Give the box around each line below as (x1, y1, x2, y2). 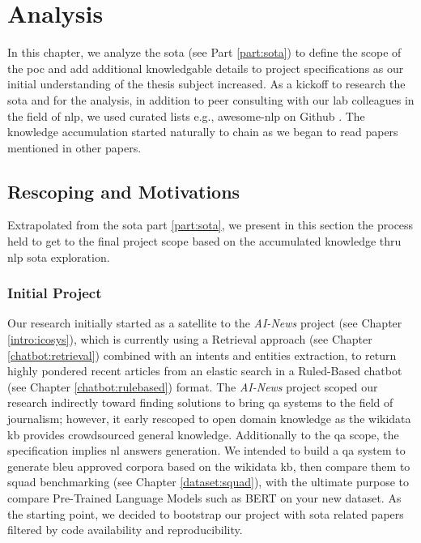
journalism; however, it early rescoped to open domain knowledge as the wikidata (7, 410, 411, 427)
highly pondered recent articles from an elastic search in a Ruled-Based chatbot (7, 362, 402, 379)
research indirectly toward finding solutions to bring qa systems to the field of (7, 394, 393, 411)
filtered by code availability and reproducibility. (7, 521, 243, 538)
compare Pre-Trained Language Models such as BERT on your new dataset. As (7, 490, 402, 507)
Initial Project (7, 283, 102, 303)
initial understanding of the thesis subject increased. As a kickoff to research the (7, 75, 406, 92)
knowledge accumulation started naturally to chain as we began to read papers (7, 123, 398, 140)
